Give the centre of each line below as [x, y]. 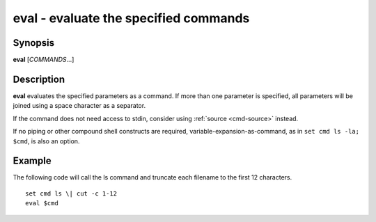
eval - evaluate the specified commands [131, 18]
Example [32, 161]
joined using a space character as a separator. [79, 106]
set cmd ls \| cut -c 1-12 [71, 193]
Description [39, 79]
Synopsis [34, 43]
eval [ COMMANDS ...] [44, 60]
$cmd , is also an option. [46, 141]
